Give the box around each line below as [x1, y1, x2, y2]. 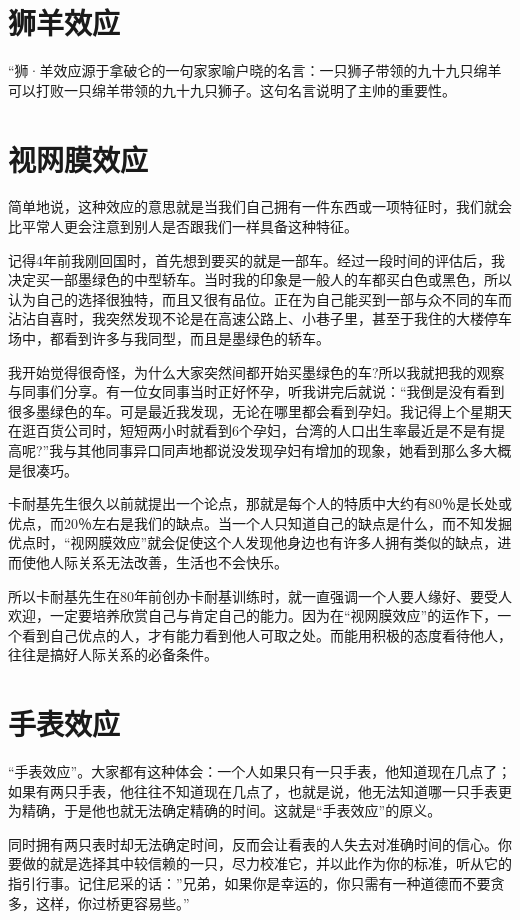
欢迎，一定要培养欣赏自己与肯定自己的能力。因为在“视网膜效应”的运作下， [8, 605, 498, 626]
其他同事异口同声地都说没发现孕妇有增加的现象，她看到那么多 [77, 439, 484, 460]
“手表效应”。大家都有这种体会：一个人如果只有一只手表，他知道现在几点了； [8, 761, 512, 782]
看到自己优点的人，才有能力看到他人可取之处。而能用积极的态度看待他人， [21, 624, 512, 645]
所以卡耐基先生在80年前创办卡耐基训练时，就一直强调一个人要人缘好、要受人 [8, 585, 512, 606]
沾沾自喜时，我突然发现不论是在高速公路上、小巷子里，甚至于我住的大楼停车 [8, 308, 512, 329]
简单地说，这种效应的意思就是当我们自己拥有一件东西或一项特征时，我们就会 [8, 196, 512, 217]
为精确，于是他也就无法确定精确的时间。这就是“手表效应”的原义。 [8, 800, 442, 821]
